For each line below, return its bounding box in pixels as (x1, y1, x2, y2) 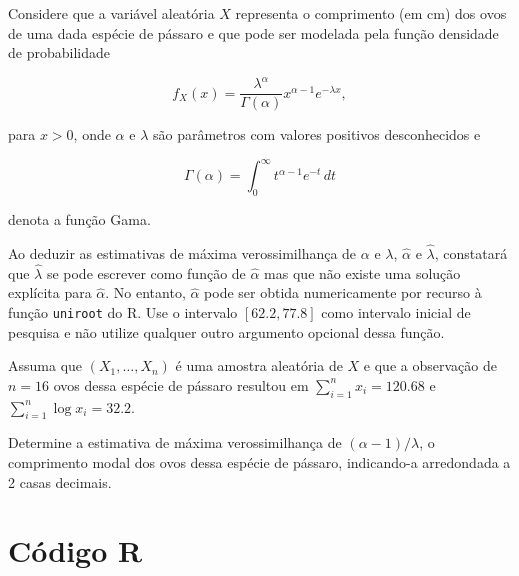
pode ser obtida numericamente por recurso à (204, 282, 482, 303)
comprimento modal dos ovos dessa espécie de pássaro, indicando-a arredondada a (8, 452, 511, 473)
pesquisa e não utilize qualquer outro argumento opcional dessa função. (8, 321, 445, 342)
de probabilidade (8, 42, 110, 63)
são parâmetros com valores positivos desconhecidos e (152, 124, 481, 145)
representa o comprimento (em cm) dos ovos (235, 3, 507, 23)
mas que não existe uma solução (264, 262, 461, 283)
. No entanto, (105, 282, 186, 303)
